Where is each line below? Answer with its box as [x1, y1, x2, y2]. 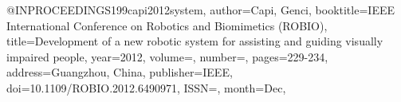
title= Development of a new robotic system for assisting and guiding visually [6, 33, 383, 49]
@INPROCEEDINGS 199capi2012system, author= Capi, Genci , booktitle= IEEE [6, 2, 395, 18]
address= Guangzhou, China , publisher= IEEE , [6, 64, 233, 80]
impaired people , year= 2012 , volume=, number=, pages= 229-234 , [6, 48, 328, 65]
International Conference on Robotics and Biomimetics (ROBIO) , [6, 17, 328, 33]
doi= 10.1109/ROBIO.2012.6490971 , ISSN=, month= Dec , [6, 79, 286, 96]
